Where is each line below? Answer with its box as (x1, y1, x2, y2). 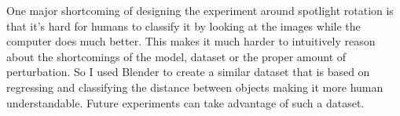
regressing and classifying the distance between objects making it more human (6, 78, 383, 95)
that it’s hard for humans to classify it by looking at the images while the (6, 17, 361, 34)
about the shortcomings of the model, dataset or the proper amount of (6, 48, 347, 64)
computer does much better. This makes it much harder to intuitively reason (6, 33, 376, 49)
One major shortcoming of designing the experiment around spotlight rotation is (6, 2, 394, 18)
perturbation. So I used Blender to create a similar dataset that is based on (6, 63, 370, 80)
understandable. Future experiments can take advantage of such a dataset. (6, 94, 365, 111)
